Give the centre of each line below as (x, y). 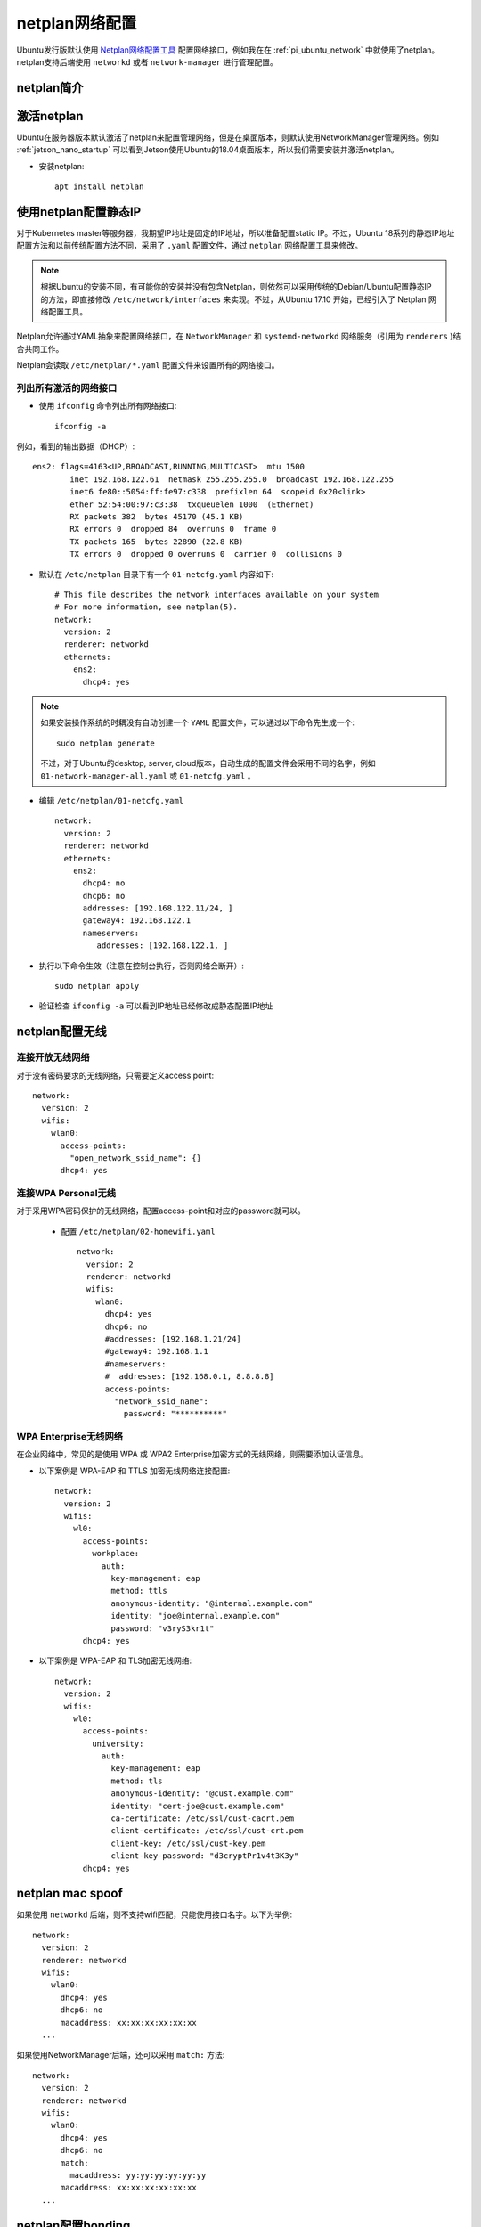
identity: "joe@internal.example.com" (196, 1616)
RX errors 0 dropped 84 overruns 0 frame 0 (173, 529)
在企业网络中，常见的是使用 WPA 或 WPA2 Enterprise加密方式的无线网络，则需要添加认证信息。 (192, 1454)
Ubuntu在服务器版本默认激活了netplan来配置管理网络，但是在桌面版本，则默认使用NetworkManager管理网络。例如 (228, 137)
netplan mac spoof (70, 1893)
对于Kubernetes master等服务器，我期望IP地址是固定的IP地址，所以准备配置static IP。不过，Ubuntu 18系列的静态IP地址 (236, 232)
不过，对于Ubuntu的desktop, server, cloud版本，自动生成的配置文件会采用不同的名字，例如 (208, 763)
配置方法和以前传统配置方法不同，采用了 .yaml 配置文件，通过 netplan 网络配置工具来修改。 (189, 246)
